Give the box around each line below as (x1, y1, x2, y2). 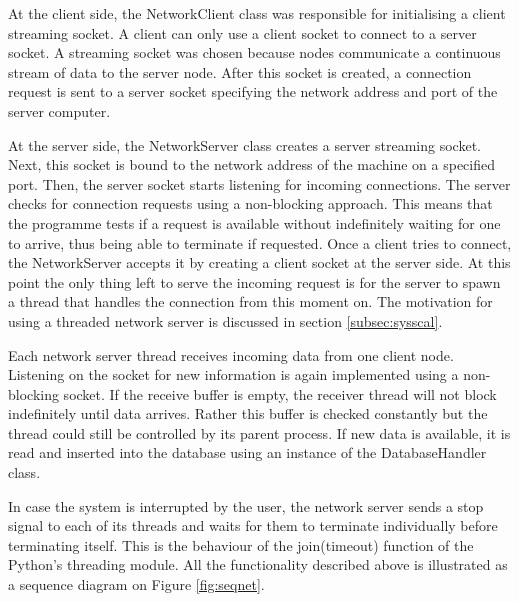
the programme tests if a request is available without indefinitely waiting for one (8, 212, 501, 233)
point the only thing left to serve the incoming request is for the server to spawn (8, 271, 501, 292)
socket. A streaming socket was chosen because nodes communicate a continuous (8, 42, 501, 63)
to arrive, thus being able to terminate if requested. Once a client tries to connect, (8, 232, 512, 253)
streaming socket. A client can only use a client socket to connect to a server (8, 22, 477, 43)
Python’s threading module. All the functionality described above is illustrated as (8, 554, 508, 575)
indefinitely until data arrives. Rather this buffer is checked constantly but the (8, 403, 488, 424)
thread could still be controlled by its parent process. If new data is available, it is (8, 422, 511, 443)
